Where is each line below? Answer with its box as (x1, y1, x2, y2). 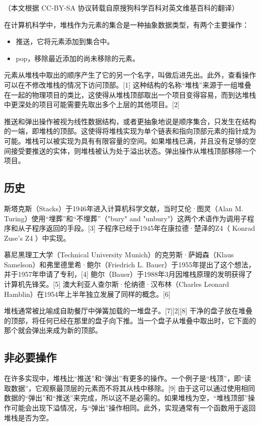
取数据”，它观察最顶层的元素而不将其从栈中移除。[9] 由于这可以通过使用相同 (4, 382, 255, 393)
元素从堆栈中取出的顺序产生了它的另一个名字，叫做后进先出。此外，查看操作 (4, 70, 256, 80)
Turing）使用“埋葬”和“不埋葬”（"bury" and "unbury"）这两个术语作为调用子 (4, 213, 247, 223)
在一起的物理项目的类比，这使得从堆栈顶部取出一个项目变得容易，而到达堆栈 (4, 89, 256, 100)
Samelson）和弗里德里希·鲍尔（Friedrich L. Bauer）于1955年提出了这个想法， (4, 259, 255, 269)
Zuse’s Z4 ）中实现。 (4, 232, 70, 243)
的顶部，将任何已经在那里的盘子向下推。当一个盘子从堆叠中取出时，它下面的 (4, 315, 256, 325)
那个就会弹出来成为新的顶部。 (4, 325, 102, 335)
